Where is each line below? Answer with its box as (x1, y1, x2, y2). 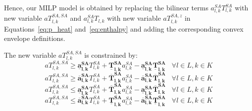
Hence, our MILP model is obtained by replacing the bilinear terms (4, 2, 208, 12)
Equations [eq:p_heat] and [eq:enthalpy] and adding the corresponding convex (4, 23, 244, 34)
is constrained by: (84, 49, 138, 60)
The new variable (4, 49, 56, 60)
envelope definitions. (4, 33, 65, 43)
